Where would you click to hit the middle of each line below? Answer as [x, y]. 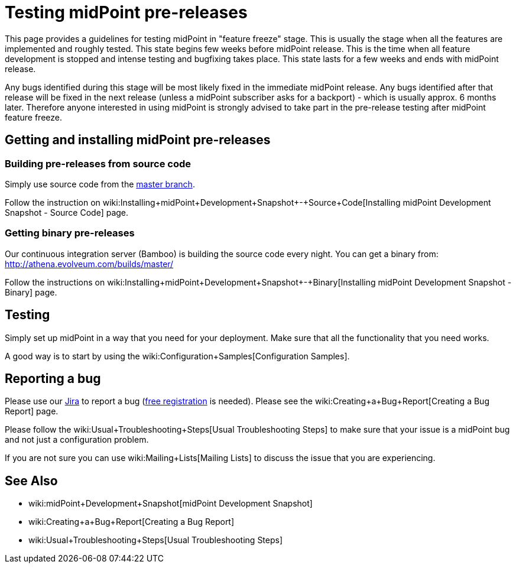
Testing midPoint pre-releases [126, 12]
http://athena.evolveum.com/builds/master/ [89, 264]
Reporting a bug [53, 378]
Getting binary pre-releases [70, 233]
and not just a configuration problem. [77, 440]
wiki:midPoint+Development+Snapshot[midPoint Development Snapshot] [171, 504]
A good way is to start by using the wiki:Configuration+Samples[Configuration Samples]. [177, 356]
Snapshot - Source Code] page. [67, 212]
